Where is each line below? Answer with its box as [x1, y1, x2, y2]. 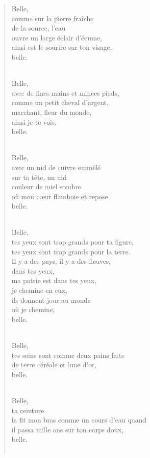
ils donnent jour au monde [11, 294, 91, 305]
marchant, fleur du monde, [11, 106, 92, 117]
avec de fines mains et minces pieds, [11, 87, 119, 98]
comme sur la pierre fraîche [11, 13, 94, 23]
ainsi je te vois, [11, 116, 57, 127]
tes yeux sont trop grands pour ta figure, [11, 237, 134, 247]
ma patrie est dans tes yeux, [11, 275, 97, 285]
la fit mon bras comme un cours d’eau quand [11, 415, 147, 425]
